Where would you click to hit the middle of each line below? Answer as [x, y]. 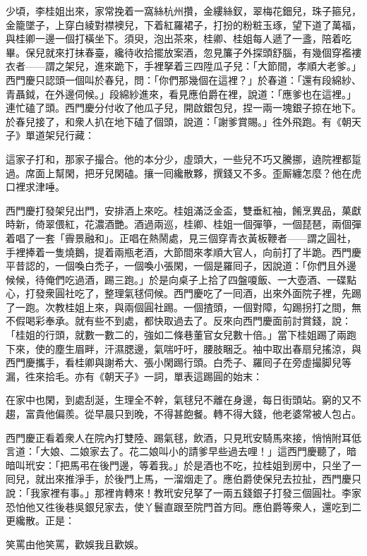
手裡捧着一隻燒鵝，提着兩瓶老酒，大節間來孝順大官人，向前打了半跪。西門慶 [183, 252]
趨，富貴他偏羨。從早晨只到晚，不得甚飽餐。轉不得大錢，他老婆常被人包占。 [183, 414]
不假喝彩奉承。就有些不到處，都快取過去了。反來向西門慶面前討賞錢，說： [179, 321]
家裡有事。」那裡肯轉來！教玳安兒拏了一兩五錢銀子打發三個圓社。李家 [200, 492]
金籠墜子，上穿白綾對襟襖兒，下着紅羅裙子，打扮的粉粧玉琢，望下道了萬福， [183, 24]
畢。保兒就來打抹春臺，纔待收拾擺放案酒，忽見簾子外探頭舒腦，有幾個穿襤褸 [183, 52]
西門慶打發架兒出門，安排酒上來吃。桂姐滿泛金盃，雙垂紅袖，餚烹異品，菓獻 [183, 210]
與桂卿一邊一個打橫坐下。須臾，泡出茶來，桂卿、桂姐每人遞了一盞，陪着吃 [179, 38]
